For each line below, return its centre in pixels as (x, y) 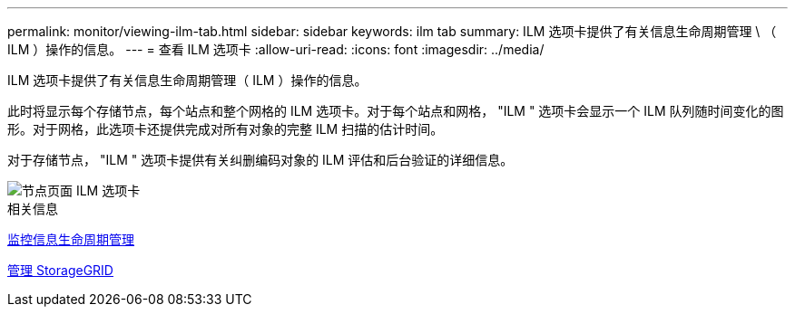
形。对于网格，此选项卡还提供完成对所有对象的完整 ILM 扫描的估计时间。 (226, 129)
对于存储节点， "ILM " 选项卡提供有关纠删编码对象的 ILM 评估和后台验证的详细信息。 (260, 160)
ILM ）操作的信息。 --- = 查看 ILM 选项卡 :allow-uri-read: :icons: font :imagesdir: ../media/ (276, 49)
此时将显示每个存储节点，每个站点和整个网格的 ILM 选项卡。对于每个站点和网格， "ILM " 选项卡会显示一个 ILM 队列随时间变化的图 (396, 111)
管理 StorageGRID (60, 270)
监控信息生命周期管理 (71, 239)
